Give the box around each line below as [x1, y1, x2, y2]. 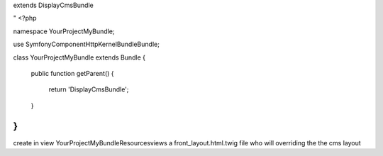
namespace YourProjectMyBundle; [13, 27, 115, 35]
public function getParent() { [30, 69, 114, 77]
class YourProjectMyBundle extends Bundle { [13, 53, 145, 62]
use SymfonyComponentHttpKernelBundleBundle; [13, 40, 160, 49]
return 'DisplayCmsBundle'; [48, 85, 129, 94]
